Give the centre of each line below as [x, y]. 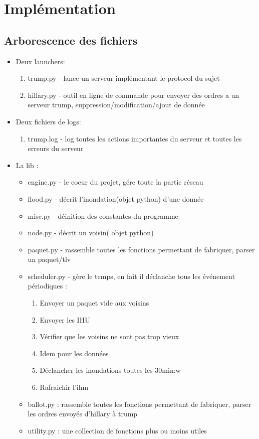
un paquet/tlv [49, 259]
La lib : [27, 165]
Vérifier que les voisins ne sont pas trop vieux [109, 336]
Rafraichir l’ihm [64, 387]
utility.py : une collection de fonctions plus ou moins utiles [117, 430]
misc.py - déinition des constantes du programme [103, 215]
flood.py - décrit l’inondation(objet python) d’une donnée [116, 198]
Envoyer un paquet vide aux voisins [94, 303]
